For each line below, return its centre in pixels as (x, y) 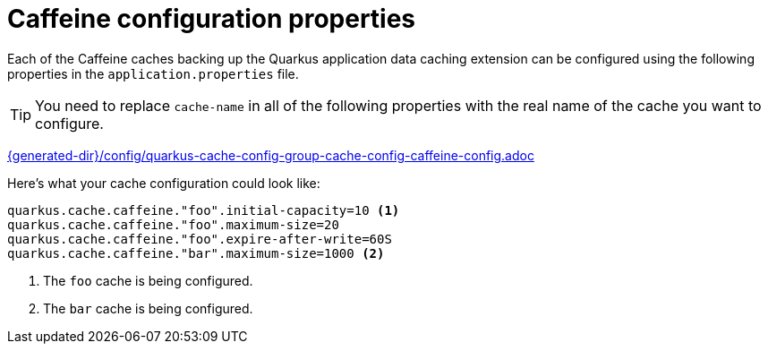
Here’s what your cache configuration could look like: (164, 183)
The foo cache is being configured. (148, 280)
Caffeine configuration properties (212, 19)
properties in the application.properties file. (153, 73)
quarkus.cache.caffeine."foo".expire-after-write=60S (200, 239)
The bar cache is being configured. (148, 308)
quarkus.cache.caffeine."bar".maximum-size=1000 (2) (196, 253)
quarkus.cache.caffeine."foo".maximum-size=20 (173, 224)
